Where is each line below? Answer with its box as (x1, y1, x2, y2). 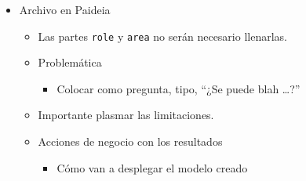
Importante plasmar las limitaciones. (38, 107, 214, 123)
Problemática (38, 54, 102, 71)
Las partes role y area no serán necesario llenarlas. (38, 27, 287, 44)
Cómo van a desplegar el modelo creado (56, 159, 248, 176)
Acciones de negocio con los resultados (38, 133, 223, 150)
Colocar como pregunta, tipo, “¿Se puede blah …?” (56, 80, 301, 96)
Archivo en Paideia (19, 2, 111, 17)
